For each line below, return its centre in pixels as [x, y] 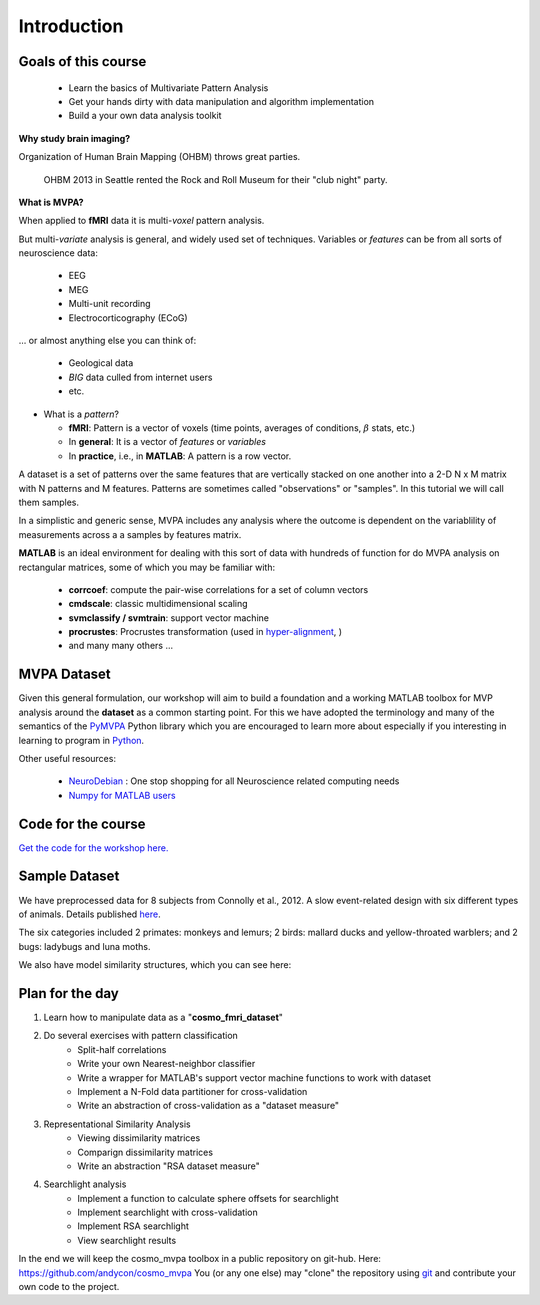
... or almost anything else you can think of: [107, 341]
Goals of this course [82, 61]
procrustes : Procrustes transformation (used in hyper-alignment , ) [205, 632]
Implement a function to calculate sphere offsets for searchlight [208, 1198]
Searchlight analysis [85, 1184]
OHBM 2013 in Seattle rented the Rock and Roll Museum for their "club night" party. [216, 179]
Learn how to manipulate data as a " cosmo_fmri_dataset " [163, 1017]
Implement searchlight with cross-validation [168, 1212]
